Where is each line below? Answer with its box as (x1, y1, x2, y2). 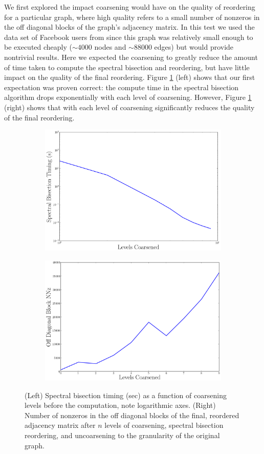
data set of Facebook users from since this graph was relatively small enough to (4, 31, 253, 42)
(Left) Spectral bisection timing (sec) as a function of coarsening (25, 389, 227, 400)
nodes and (94, 42, 126, 52)
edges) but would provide (154, 42, 234, 52)
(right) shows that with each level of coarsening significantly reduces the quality (4, 101, 255, 112)
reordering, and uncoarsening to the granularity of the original (25, 430, 220, 440)
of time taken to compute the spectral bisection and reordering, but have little (4, 61, 250, 72)
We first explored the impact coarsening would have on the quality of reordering (4, 2, 255, 12)
